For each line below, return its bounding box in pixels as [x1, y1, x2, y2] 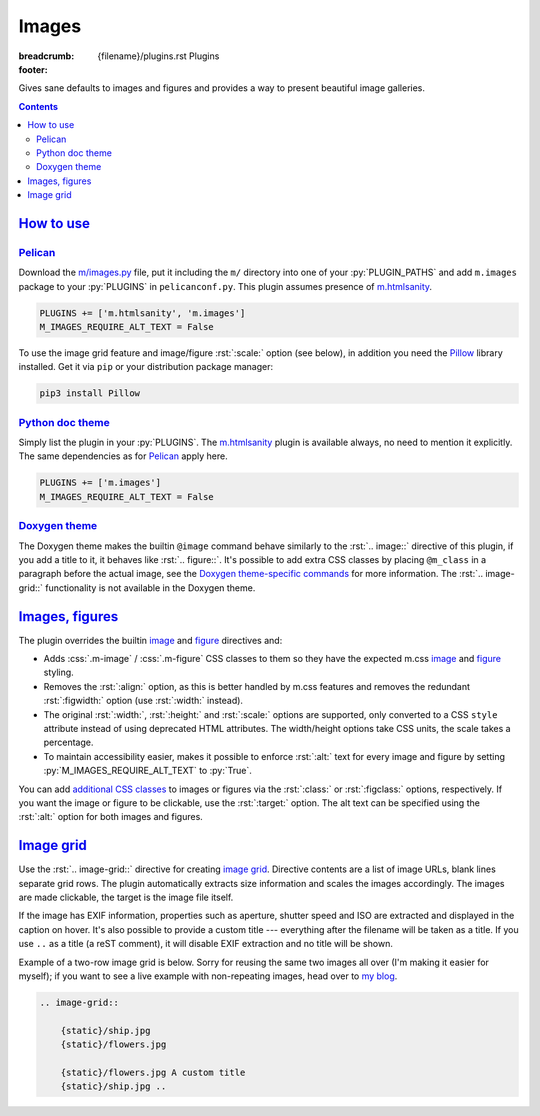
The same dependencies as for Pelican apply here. [18, 450, 229, 462]
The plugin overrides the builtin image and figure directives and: [18, 634, 283, 646]
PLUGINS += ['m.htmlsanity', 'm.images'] [39, 307, 246, 319]
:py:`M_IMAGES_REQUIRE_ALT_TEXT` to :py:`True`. [43, 765, 252, 777]
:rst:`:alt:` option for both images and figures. [18, 811, 204, 823]
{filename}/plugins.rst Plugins [97, 50, 220, 62]
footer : [18, 63, 49, 75]
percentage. [43, 736, 94, 749]
